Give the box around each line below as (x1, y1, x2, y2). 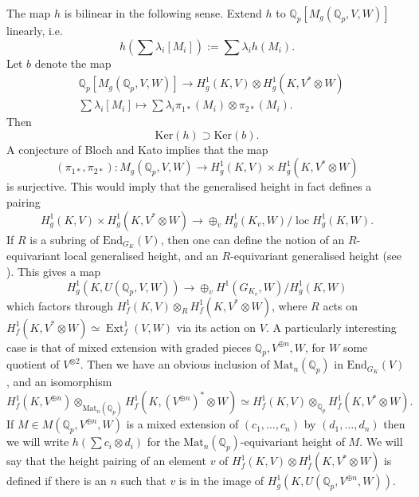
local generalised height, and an (64, 247, 218, 264)
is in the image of (178, 472, 264, 489)
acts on (323, 297, 358, 314)
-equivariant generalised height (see (230, 247, 401, 264)
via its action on (176, 318, 256, 335)
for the (147, 433, 180, 450)
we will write (6, 433, 69, 450)
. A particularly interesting (265, 318, 397, 335)
